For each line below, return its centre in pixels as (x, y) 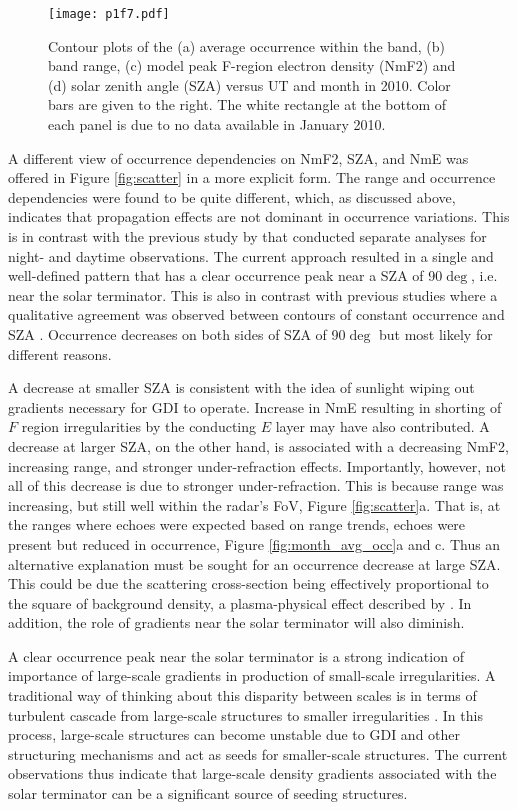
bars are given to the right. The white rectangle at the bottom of (247, 104)
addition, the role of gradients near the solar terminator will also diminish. (236, 622)
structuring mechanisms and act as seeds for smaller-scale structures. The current (258, 753)
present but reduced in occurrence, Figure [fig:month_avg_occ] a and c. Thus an (254, 543)
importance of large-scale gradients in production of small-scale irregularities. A (252, 675)
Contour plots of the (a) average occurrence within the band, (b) (246, 45)
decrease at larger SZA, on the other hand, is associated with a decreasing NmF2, (258, 445)
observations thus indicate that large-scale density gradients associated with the (252, 773)
